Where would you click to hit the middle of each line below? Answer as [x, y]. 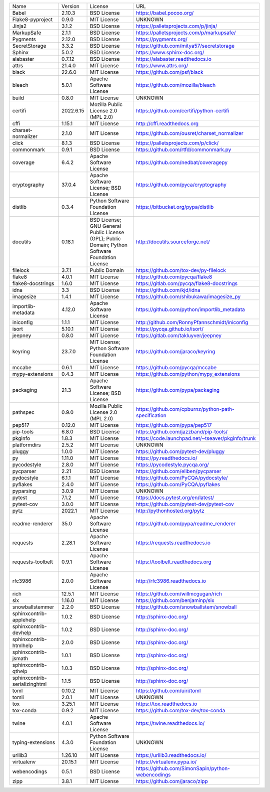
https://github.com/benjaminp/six [175, 600]
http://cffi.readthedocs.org [167, 124]
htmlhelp [22, 646]
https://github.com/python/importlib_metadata [190, 309]
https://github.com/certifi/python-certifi [182, 111]
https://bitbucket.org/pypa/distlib [175, 207]
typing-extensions [34, 742]
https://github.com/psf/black [169, 72]
